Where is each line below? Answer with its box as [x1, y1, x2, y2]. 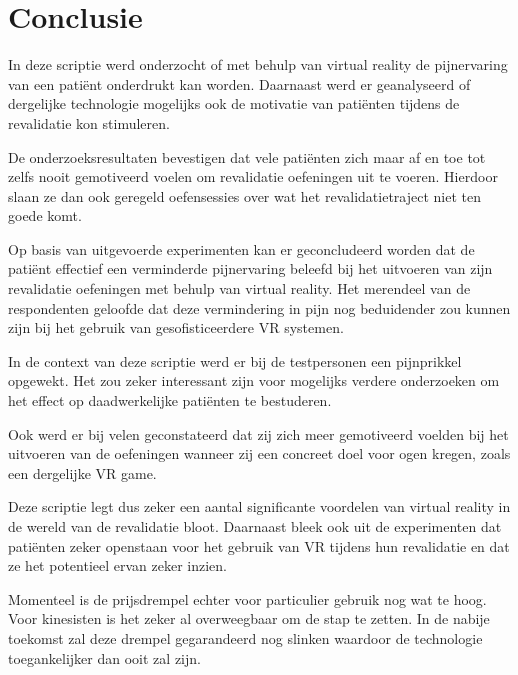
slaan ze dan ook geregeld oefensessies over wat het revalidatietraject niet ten [8, 185, 481, 206]
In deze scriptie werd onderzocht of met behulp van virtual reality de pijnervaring [8, 54, 508, 75]
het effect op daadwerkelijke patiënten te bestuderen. [8, 390, 332, 411]
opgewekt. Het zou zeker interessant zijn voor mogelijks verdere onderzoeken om [8, 370, 500, 391]
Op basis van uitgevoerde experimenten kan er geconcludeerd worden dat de [8, 238, 475, 259]
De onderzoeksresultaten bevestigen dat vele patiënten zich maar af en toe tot [8, 146, 486, 167]
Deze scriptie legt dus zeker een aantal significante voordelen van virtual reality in [8, 496, 511, 517]
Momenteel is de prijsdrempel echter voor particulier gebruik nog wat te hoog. [8, 588, 487, 609]
